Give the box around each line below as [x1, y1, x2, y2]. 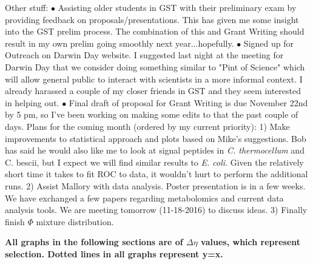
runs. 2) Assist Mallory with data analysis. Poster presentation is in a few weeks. [5, 179, 306, 192]
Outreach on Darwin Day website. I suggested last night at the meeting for [5, 49, 284, 61]
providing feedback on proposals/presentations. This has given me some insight [5, 13, 299, 25]
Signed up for [243, 36, 294, 49]
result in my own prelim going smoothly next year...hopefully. [5, 36, 234, 49]
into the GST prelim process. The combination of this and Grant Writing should [5, 25, 305, 38]
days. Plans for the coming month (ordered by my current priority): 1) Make [5, 120, 290, 132]
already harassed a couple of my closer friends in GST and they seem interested [5, 84, 301, 97]
